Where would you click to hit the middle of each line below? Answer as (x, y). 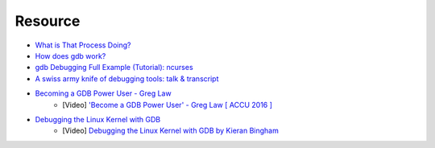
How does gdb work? (70, 55)
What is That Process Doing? (83, 45)
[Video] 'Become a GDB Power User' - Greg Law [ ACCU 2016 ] (168, 105)
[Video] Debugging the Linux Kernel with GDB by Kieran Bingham (171, 131)
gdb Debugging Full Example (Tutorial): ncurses (114, 68)
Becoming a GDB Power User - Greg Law (104, 93)
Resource (48, 21)
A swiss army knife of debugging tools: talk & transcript (127, 78)
